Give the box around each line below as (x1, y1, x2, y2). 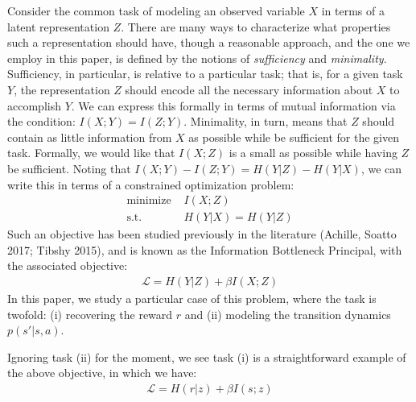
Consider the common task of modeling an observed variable (7, 2, 305, 19)
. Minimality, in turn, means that (183, 113, 348, 130)
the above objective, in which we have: (7, 364, 197, 381)
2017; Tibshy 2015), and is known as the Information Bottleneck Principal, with (7, 241, 402, 258)
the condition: (7, 113, 76, 130)
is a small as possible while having (229, 144, 397, 161)
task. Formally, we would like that (7, 144, 175, 161)
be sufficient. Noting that (7, 160, 131, 176)
